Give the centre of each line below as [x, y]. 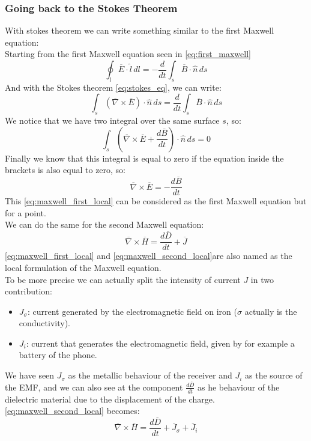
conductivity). [44, 323]
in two [262, 279]
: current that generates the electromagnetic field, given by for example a [160, 343]
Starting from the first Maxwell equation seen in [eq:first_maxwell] [128, 54]
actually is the [271, 311]
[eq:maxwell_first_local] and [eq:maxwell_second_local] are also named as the [149, 256]
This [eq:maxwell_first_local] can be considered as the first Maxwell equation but [156, 201]
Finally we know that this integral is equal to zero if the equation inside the [144, 158]
